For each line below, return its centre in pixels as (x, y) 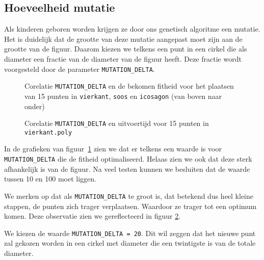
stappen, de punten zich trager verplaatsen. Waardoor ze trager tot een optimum (130, 206)
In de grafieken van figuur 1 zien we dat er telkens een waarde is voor (113, 149)
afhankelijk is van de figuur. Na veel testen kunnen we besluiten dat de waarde (127, 168)
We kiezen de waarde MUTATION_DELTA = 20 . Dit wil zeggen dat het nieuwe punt (130, 233)
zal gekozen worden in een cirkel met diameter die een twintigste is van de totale (130, 243)
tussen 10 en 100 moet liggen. (50, 179)
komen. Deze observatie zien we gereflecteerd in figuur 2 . (93, 216)
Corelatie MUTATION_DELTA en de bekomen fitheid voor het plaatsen (129, 86)
